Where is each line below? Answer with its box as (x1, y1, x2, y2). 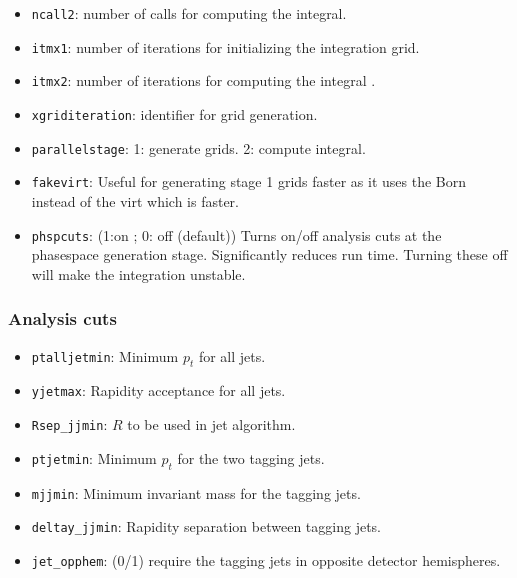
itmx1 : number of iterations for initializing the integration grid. (31, 36, 420, 57)
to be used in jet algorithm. (127, 414, 296, 435)
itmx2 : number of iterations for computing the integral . (31, 70, 376, 91)
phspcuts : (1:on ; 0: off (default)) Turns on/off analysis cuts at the (31, 224, 442, 245)
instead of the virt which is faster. (31, 190, 239, 211)
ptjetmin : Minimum (31, 447, 157, 468)
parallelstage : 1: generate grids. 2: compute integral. (31, 137, 366, 158)
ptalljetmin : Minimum (31, 345, 179, 366)
